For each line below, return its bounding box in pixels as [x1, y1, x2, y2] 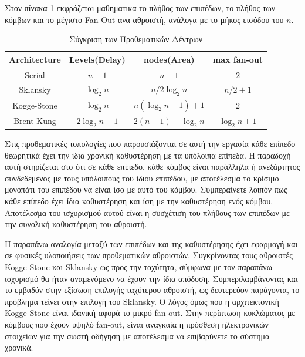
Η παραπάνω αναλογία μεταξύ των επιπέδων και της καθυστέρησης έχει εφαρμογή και [5, 237, 298, 250]
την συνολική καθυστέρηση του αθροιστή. [5, 218, 147, 230]
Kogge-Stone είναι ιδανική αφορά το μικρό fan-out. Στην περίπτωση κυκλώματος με [5, 307, 296, 319]
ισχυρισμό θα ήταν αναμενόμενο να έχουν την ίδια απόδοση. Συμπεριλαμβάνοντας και [5, 272, 298, 284]
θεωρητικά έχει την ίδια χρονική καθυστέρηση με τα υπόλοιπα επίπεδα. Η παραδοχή [5, 149, 291, 161]
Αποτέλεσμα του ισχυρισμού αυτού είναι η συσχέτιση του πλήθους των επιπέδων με [5, 206, 290, 218]
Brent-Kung [13, 114, 56, 127]
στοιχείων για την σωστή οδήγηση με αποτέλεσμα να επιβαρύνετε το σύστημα [5, 329, 270, 342]
